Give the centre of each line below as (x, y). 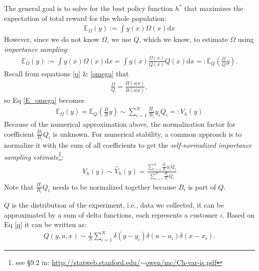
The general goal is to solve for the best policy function (89, 8)
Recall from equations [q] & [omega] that (66, 74)
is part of (202, 186)
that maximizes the (214, 8)
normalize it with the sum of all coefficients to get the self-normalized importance (128, 144)
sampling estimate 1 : (34, 156)
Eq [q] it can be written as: (45, 224)
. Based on (239, 214)
